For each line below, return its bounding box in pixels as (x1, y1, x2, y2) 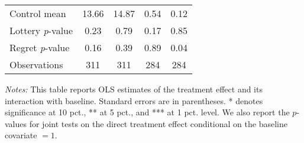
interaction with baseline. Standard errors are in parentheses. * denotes (5, 94, 263, 107)
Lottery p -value (9, 24, 73, 37)
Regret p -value (9, 41, 70, 54)
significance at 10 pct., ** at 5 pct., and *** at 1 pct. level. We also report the (5, 106, 290, 118)
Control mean (9, 6, 66, 20)
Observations (9, 58, 63, 71)
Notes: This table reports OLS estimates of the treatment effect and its (5, 83, 263, 95)
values (5, 117, 27, 129)
